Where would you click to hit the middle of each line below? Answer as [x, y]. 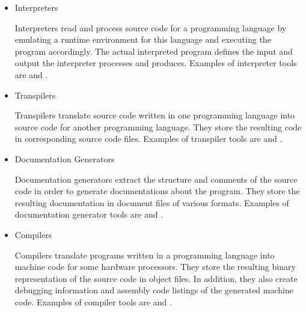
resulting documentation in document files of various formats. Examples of [152, 202]
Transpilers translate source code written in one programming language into [155, 115]
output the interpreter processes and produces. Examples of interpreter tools [156, 63]
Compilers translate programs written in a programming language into [145, 255]
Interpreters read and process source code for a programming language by [151, 27]
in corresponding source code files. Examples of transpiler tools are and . [148, 139]
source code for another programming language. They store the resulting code [158, 127]
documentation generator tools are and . [89, 214]
